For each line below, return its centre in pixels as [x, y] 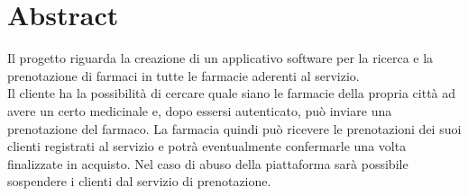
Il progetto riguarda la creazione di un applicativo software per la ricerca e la [220, 58]
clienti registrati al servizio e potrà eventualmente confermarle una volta [207, 146]
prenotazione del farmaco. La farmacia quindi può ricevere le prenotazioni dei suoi [234, 128]
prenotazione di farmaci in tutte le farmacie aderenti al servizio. [184, 75]
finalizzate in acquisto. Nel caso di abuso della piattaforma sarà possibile [208, 163]
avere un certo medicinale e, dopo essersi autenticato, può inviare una [200, 110]
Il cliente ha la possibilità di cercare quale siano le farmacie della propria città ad [232, 93]
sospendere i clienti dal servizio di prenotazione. [139, 181]
